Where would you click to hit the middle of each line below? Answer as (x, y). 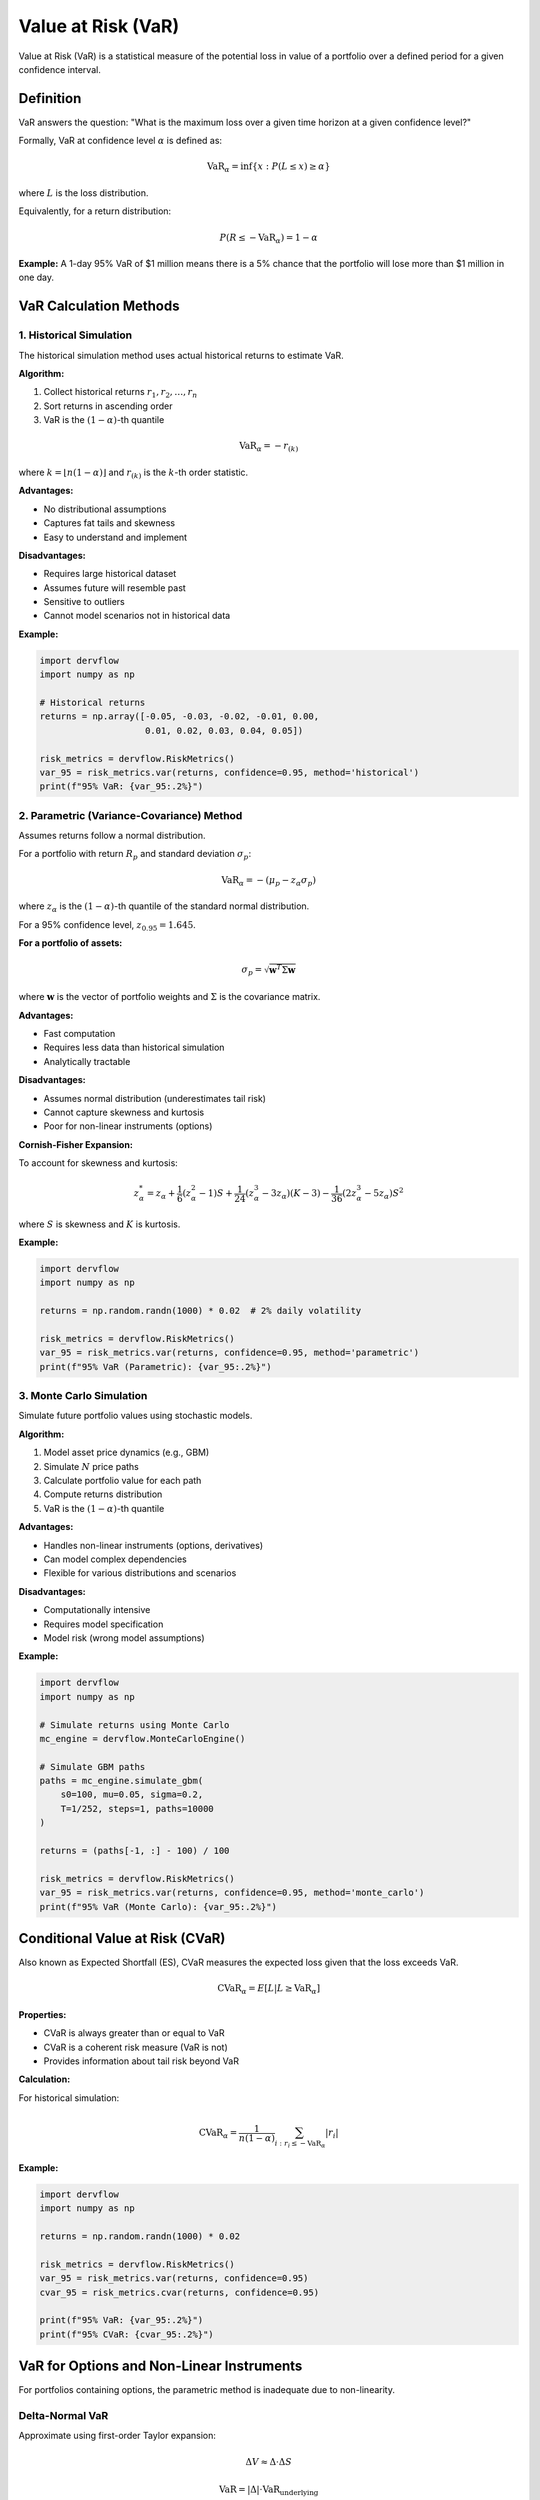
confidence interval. (60, 69)
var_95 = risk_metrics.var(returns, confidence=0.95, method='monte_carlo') (232, 1893)
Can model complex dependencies (115, 1559)
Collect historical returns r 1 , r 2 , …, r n (120, 393)
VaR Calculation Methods (99, 306)
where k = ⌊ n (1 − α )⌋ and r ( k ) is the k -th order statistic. (133, 473)
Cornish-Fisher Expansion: (76, 1144)
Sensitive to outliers (84, 602)
